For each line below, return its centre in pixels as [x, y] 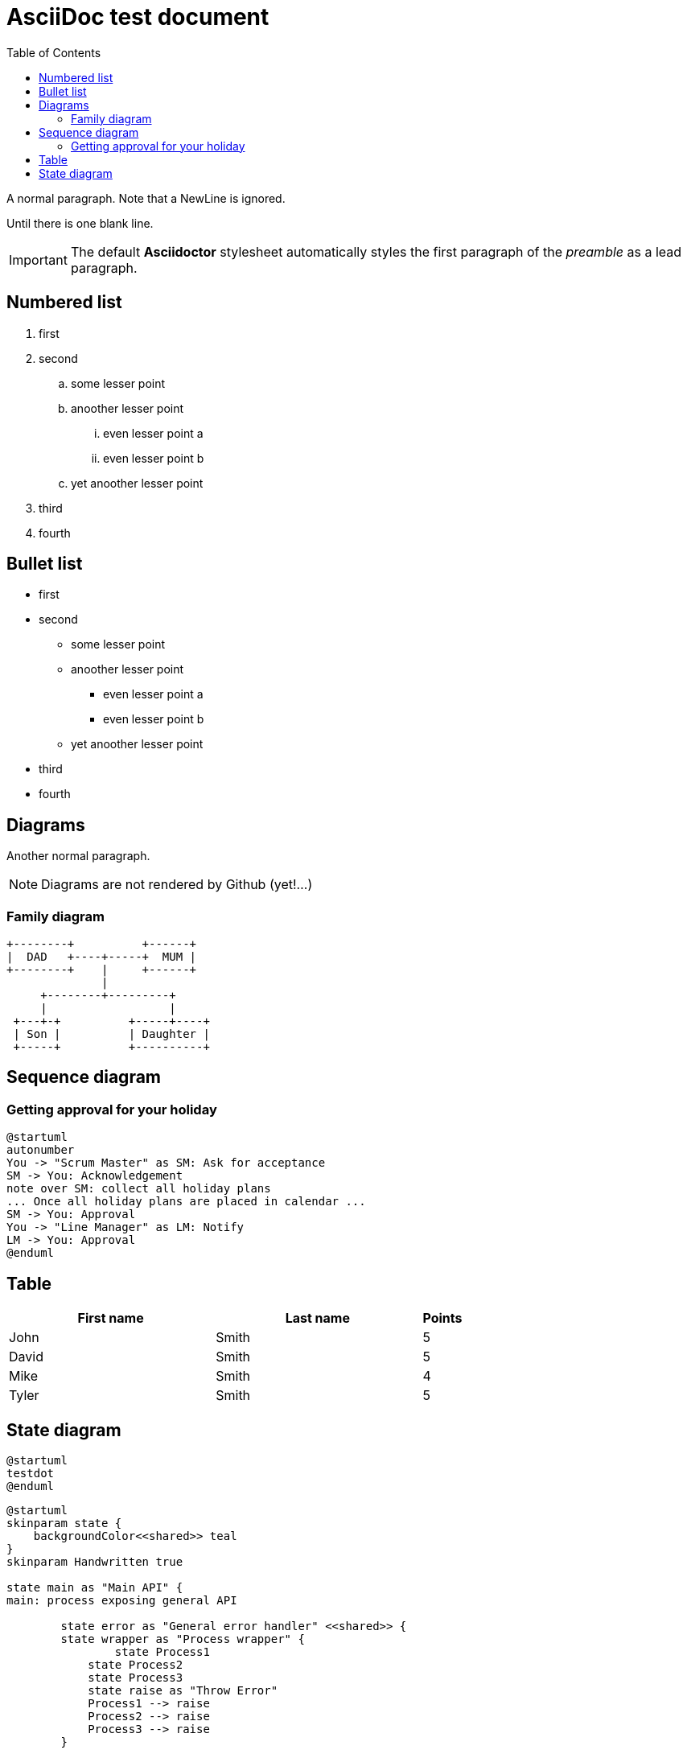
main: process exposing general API [122, 1600]
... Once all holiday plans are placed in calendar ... [186, 1202]
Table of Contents [54, 52]
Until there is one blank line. [80, 223]
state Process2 [136, 1664]
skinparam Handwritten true [95, 1561]
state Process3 [136, 1677]
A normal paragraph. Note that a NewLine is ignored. [146, 198]
